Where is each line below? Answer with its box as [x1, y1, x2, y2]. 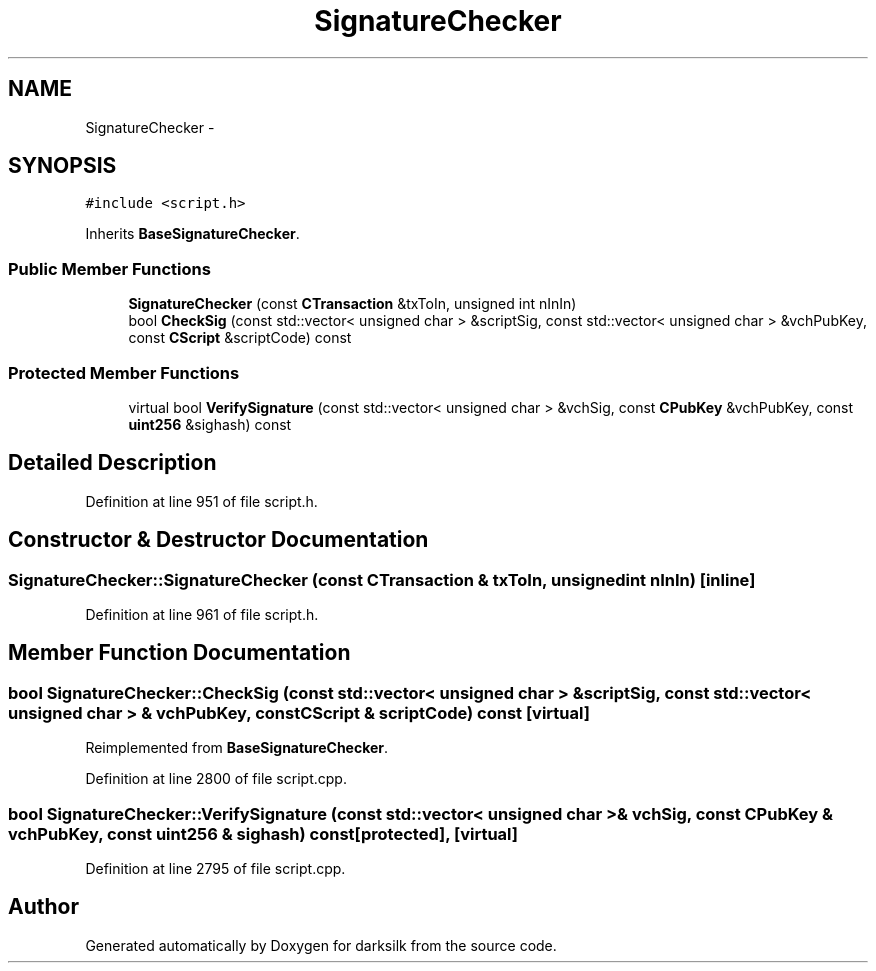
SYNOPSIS [8, 153, 117, 179]
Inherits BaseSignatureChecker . [85, 225, 300, 243]
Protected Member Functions [8, 362, 240, 383]
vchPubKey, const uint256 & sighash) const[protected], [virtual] [8, 823, 518, 844]
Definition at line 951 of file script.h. [85, 492, 318, 510]
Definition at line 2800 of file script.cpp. [85, 770, 347, 788]
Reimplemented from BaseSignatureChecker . [85, 739, 389, 757]
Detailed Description [8, 450, 217, 476]
